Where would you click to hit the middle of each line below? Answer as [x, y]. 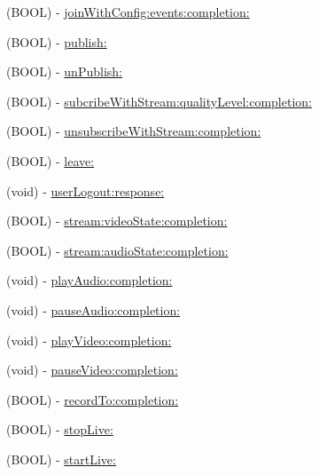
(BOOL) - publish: [57, 41]
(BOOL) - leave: [51, 160]
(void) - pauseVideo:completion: [92, 370]
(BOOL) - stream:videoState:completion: [117, 221]
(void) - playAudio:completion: [89, 280]
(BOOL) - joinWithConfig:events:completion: [128, 12]
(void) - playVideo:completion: [89, 340]
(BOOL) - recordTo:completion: [93, 399]
